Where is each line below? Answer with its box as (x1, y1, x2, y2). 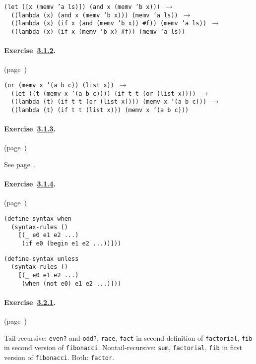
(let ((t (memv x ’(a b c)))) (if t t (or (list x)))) (11, 90, 196, 97)
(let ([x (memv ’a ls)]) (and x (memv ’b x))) (4, 3, 160, 10)
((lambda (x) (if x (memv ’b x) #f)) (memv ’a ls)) (11, 28, 186, 35)
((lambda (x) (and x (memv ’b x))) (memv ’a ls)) (11, 11, 178, 19)
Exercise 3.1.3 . (4, 123, 56, 134)
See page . (4, 159, 36, 170)
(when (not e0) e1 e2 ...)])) (21, 280, 122, 287)
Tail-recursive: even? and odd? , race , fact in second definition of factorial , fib (4, 332, 253, 343)
